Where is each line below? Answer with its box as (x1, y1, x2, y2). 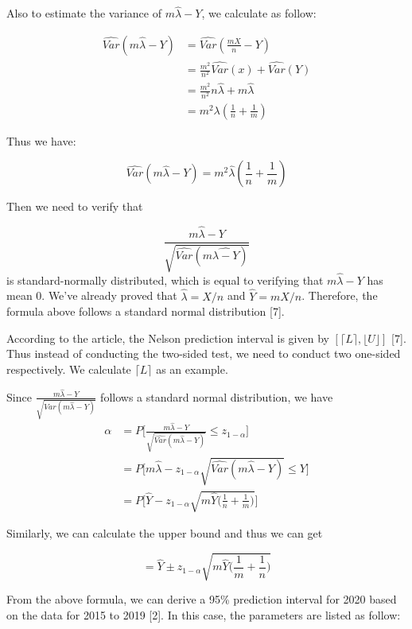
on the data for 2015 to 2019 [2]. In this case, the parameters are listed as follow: (6, 607, 401, 623)
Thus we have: (6, 132, 76, 149)
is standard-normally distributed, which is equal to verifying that (6, 271, 324, 288)
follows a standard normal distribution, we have (100, 388, 333, 405)
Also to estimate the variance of (6, 5, 161, 21)
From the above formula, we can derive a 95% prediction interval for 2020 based (6, 591, 397, 608)
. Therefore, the (301, 287, 378, 304)
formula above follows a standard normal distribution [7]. (6, 303, 285, 320)
